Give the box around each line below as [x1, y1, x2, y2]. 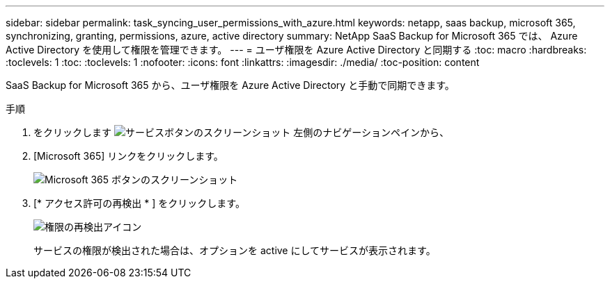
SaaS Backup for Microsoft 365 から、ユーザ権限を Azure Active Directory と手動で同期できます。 [6, 79, 455, 91]
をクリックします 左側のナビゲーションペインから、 [33, 126, 449, 138]
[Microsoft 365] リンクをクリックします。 [33, 150, 224, 162]
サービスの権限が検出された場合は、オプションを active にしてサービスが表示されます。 [33, 244, 436, 256]
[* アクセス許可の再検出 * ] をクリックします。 [33, 197, 245, 209]
